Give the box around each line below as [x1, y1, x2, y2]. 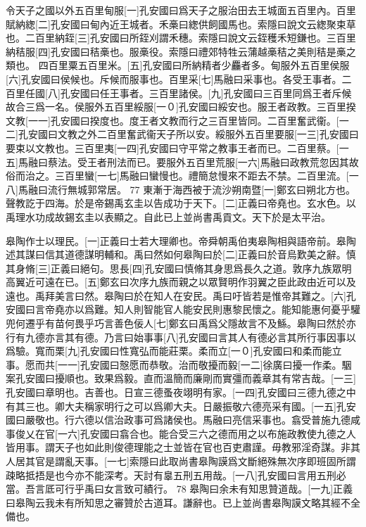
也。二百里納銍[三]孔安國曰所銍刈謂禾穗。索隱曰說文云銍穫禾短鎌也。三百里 [6, 30, 356, 45]
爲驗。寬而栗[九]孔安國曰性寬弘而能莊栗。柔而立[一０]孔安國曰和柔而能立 [6, 343, 342, 358]
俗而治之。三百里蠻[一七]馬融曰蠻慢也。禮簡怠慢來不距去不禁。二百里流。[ [6, 168, 349, 183]
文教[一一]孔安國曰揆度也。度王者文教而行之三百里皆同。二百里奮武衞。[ [6, 113, 339, 127]
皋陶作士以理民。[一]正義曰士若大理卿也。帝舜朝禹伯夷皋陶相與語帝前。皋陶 [6, 233, 356, 248]
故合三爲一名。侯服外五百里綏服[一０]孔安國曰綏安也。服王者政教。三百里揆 [6, 99, 356, 114]
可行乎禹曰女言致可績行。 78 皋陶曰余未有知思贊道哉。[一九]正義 [54, 481, 353, 496]
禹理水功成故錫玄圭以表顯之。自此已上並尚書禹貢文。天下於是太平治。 [6, 209, 331, 224]
